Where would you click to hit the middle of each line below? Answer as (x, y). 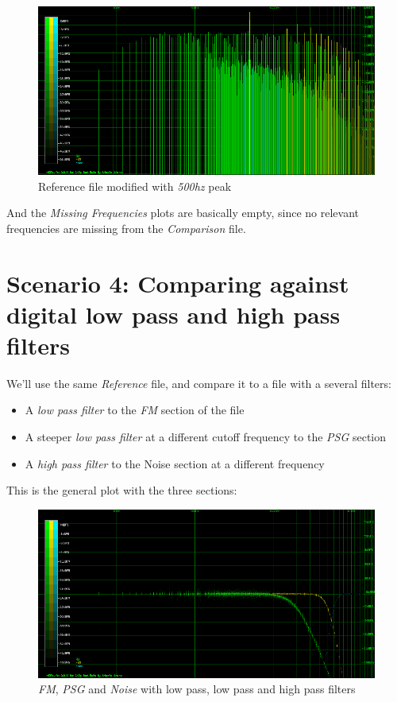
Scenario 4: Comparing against (178, 283)
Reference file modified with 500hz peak (135, 186)
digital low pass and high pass (173, 314)
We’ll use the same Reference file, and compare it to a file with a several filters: (199, 383)
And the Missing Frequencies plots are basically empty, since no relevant (183, 213)
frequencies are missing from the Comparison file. (126, 228)
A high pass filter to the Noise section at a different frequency (175, 463)
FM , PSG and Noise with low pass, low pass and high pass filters (197, 689)
